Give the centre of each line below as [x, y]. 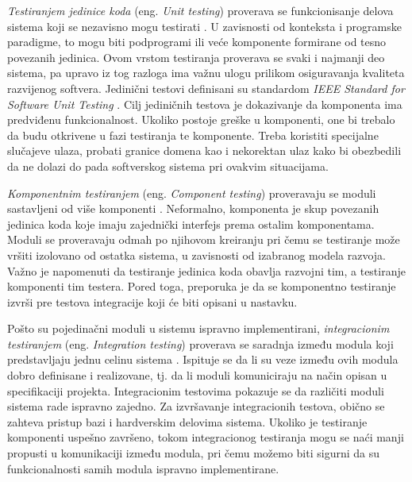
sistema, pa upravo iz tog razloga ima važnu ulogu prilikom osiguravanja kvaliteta [206, 73]
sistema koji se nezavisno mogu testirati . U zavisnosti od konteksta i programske [204, 26]
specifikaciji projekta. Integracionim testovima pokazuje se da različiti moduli [196, 390]
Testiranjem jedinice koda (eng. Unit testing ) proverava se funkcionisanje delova [200, 10]
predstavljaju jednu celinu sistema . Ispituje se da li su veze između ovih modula [203, 359]
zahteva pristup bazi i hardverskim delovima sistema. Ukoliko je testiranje [187, 421]
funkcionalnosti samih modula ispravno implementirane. [143, 468]
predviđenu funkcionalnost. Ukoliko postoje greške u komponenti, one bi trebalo [201, 120]
